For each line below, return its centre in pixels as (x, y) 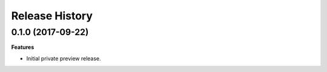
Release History (52, 16)
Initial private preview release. (64, 58)
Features (23, 47)
